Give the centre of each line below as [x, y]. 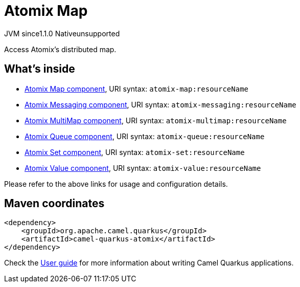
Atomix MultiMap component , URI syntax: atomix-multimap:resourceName [156, 120]
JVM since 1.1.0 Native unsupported [62, 33]
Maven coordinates [54, 204]
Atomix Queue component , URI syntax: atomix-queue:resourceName [145, 136]
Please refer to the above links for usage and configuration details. [116, 184]
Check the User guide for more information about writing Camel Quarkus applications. [149, 263]
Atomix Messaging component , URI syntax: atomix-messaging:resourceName [160, 104]
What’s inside [40, 69]
